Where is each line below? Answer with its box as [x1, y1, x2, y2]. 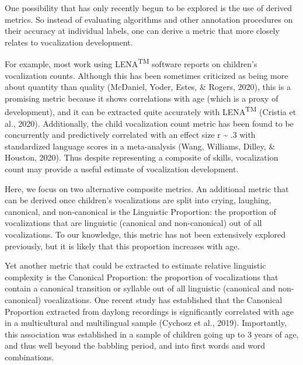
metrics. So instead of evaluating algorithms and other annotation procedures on [5, 13, 293, 25]
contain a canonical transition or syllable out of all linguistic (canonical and [5, 282, 276, 294]
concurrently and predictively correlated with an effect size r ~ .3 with [5, 128, 256, 141]
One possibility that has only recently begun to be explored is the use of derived [5, 2, 292, 13]
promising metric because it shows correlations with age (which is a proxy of [5, 92, 278, 104]
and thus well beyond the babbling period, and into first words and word [5, 339, 266, 352]
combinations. [5, 350, 54, 363]
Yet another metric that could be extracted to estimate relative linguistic [5, 259, 266, 272]
